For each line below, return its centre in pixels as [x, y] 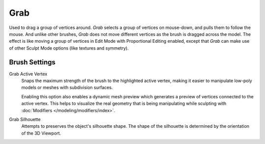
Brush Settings [32, 62]
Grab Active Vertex [28, 74]
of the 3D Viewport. [41, 133]
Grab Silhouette [25, 119]
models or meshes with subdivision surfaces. [67, 87]
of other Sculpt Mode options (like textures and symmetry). [69, 48]
